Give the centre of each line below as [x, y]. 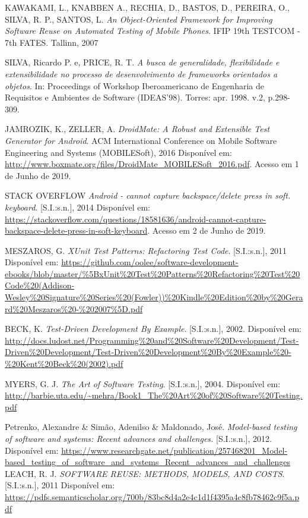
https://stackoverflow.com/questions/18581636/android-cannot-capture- [136, 219]
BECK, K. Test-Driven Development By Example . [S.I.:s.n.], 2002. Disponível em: [153, 329]
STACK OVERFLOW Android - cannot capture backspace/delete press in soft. [148, 195]
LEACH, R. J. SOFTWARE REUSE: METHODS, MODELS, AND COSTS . [145, 473]
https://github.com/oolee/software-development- [150, 262]
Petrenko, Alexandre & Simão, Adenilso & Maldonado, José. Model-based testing [151, 427]
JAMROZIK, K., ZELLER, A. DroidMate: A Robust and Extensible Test [137, 129]
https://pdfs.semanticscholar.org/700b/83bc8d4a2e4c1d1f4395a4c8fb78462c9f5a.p [152, 496]
